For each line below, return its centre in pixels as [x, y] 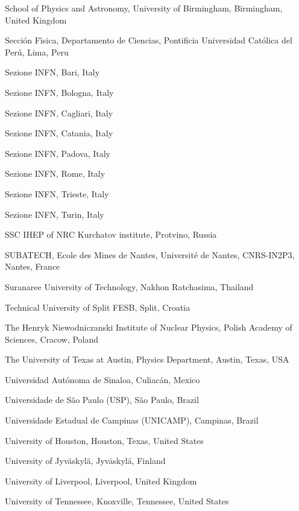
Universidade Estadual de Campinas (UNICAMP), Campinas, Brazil [132, 420]
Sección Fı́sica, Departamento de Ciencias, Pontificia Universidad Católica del [149, 40]
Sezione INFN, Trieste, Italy [57, 193]
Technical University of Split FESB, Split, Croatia [98, 307]
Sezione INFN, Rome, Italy [55, 173]
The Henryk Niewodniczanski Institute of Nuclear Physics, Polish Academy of [149, 327]
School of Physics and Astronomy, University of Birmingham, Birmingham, [144, 8]
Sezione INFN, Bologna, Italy [59, 92]
